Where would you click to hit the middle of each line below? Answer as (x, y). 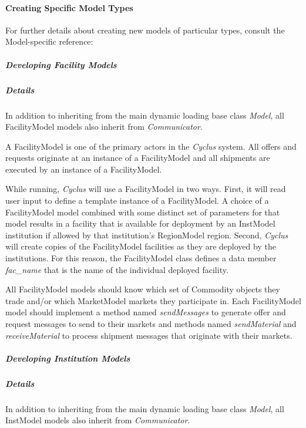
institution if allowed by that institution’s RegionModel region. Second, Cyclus (147, 235)
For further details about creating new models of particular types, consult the (145, 30)
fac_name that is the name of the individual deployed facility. (117, 269)
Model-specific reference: (49, 41)
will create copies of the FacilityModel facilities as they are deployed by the (141, 246)
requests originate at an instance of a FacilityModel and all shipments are (138, 158)
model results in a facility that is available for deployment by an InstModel (140, 223)
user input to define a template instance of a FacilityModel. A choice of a (137, 200)
